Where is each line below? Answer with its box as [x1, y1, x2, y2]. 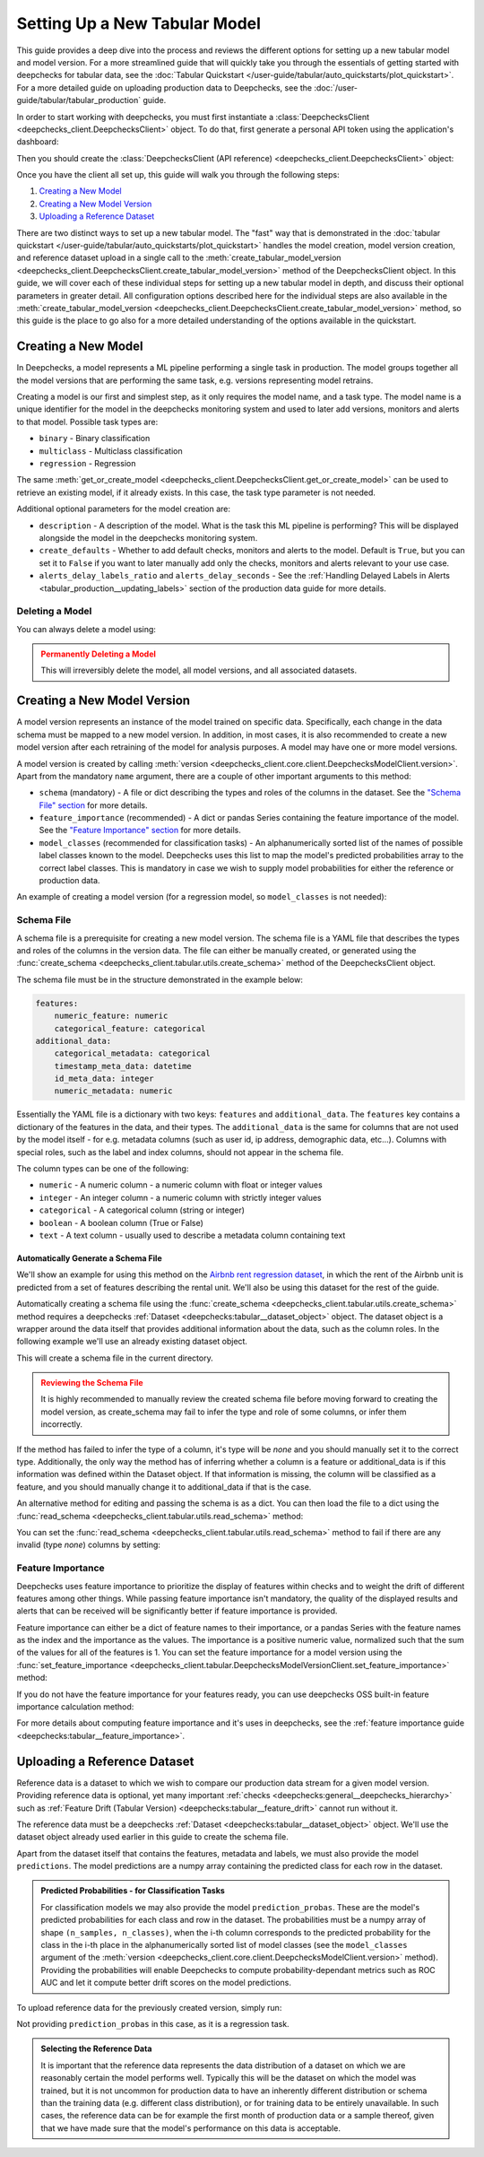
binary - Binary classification [39, 433, 151, 444]
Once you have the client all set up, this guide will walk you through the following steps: [16, 170, 340, 180]
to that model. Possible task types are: [16, 416, 159, 427]
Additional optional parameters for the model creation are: [16, 503, 231, 515]
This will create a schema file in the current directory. [16, 1352, 214, 1363]
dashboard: [16, 136, 59, 147]
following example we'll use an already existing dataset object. [16, 1336, 248, 1347]
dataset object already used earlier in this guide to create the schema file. [16, 1831, 289, 1842]
